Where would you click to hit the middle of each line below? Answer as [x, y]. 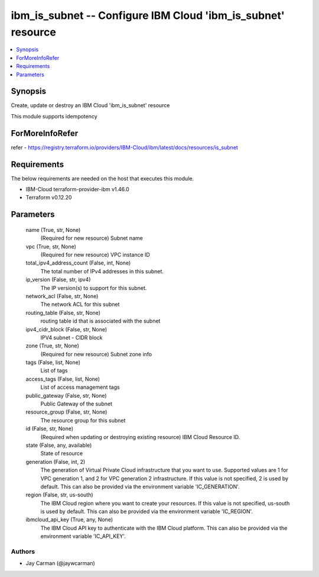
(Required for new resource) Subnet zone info [96, 354]
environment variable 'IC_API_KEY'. [83, 536]
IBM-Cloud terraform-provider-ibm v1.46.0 [77, 189]
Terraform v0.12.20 [49, 198]
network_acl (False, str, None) [62, 296]
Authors [23, 552]
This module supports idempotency [54, 116]
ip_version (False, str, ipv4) [58, 280]
